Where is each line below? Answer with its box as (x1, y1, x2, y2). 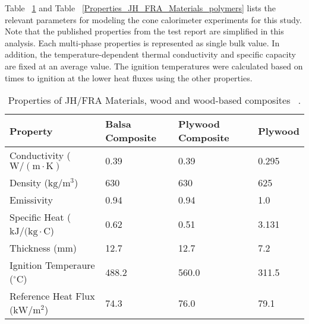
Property (10, 123, 53, 138)
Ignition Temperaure (10, 258, 95, 272)
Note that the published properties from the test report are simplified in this (5, 25, 284, 37)
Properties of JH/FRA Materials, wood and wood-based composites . (8, 93, 301, 107)
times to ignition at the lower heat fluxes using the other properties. (5, 71, 253, 84)
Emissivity (10, 193, 53, 207)
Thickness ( (10, 241, 58, 255)
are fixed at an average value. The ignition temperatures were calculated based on (5, 59, 303, 72)
